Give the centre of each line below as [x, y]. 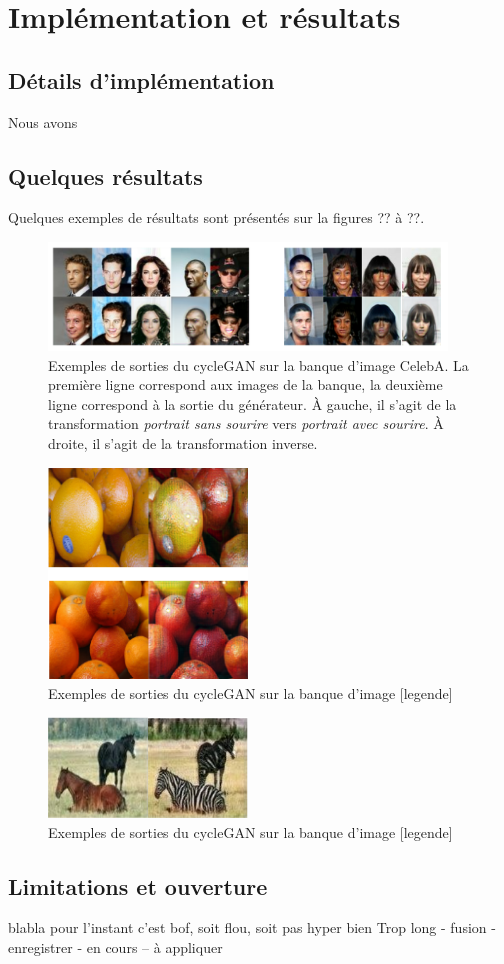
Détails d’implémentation [141, 79]
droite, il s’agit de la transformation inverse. [183, 442]
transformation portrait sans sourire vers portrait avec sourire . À [246, 423]
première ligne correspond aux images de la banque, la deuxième [245, 384]
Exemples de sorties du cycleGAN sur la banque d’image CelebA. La [258, 364]
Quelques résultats [105, 175]
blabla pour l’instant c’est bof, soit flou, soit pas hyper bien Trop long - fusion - [252, 927]
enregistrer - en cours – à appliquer [115, 947]
